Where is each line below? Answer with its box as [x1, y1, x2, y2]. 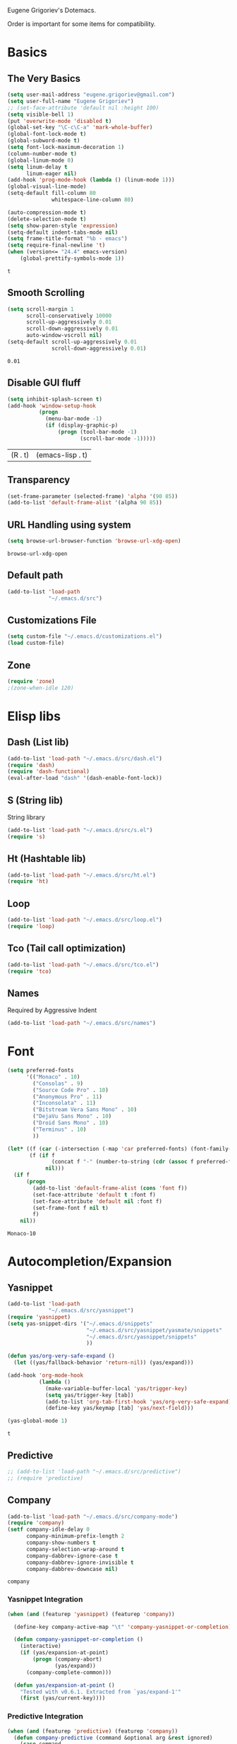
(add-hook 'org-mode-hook [7, 1372, 83, 1380]
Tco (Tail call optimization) [7, 942, 126, 954]
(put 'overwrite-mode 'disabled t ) [7, 117, 112, 124]
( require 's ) [7, 833, 46, 840]
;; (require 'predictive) [7, 1474, 83, 1482]
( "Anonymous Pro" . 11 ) [32, 1093, 102, 1101]
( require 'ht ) [7, 878, 49, 885]
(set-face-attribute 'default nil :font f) [32, 1197, 162, 1205]
